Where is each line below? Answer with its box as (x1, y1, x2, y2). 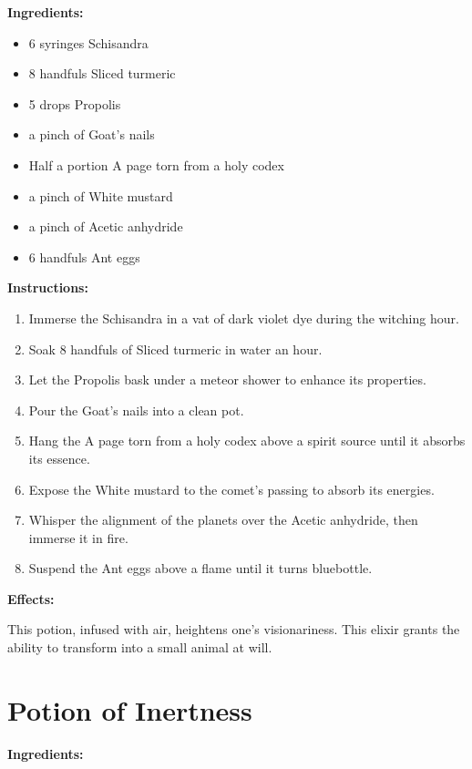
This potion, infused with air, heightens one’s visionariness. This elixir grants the (7, 620, 460, 639)
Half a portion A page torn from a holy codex (28, 155, 284, 174)
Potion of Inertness (7, 691, 252, 728)
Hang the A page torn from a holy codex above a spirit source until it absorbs (28, 431, 466, 450)
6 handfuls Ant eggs (28, 247, 140, 266)
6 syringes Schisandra (28, 33, 149, 52)
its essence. (28, 448, 90, 467)
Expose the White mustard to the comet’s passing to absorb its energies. (28, 479, 435, 498)
